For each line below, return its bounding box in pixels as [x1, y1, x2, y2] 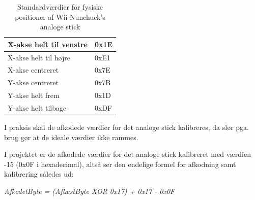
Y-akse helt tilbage [8, 103, 67, 113]
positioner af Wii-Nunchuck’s [15, 11, 105, 22]
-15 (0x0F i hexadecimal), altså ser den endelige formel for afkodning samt [4, 158, 236, 169]
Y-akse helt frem [8, 90, 60, 101]
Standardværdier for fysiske [17, 2, 103, 12]
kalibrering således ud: [4, 169, 74, 179]
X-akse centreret [8, 64, 59, 75]
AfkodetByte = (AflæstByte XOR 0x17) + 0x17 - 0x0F [4, 186, 175, 196]
